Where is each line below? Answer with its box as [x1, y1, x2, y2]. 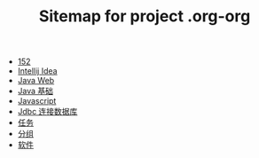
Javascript [17, 96, 57, 107]
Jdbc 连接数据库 [17, 107, 78, 117]
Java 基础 [17, 86, 54, 97]
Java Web [17, 75, 55, 86]
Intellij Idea [17, 66, 58, 76]
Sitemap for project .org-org [38, 6, 251, 27]
